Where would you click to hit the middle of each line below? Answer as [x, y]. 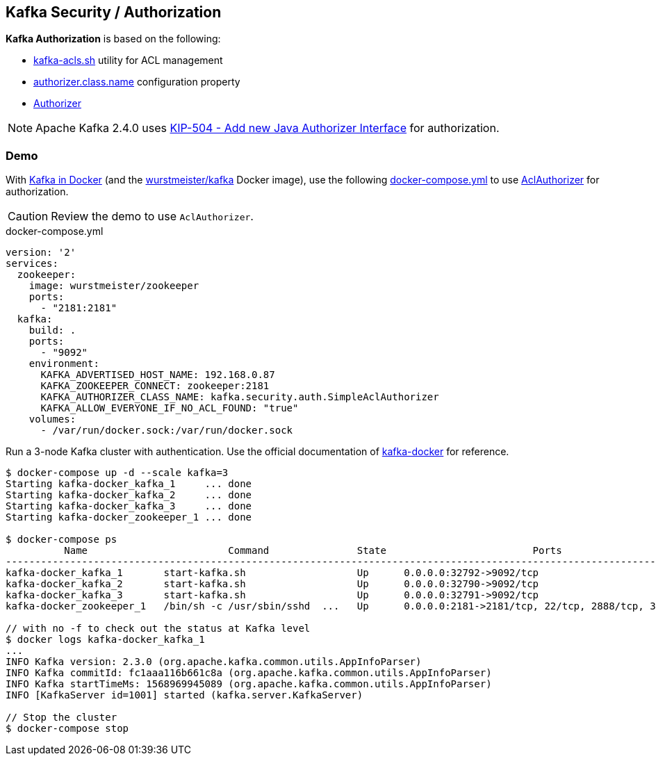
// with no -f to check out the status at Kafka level [158, 629]
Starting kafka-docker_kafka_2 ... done [129, 495]
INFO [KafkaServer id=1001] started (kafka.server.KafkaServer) [184, 695]
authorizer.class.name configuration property [137, 82]
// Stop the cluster [61, 718]
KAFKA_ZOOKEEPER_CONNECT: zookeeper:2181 [155, 386]
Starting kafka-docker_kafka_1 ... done [129, 484]
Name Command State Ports [313, 551]
